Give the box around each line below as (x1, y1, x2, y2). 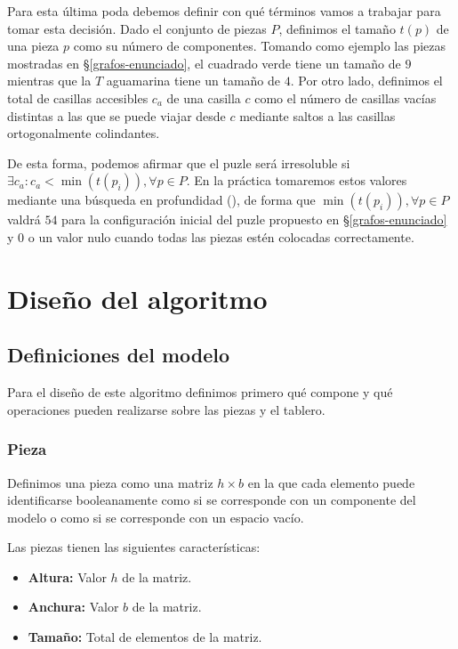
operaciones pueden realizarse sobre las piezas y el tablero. (7, 400, 325, 418)
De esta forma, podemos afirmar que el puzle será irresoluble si (7, 153, 350, 172)
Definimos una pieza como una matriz (7, 473, 213, 491)
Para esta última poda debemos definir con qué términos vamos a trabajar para (7, 2, 441, 20)
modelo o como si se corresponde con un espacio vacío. (7, 507, 304, 526)
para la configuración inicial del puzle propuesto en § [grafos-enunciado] (61, 210, 447, 229)
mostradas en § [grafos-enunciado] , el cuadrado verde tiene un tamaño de (7, 53, 401, 72)
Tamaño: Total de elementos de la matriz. (28, 628, 262, 646)
